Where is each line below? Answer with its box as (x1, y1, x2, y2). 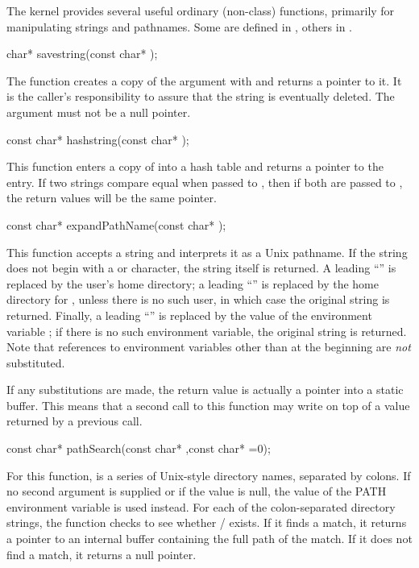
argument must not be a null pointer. (6, 103, 191, 120)
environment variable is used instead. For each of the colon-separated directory (6, 498, 396, 515)
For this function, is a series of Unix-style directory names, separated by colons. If (6, 466, 411, 483)
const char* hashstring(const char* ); (6, 131, 189, 147)
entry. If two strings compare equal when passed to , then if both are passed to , (6, 173, 403, 190)
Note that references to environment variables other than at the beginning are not (6, 338, 411, 355)
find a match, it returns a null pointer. (6, 545, 197, 562)
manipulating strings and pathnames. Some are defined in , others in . (6, 18, 353, 35)
